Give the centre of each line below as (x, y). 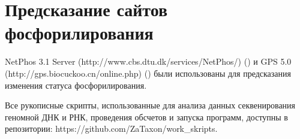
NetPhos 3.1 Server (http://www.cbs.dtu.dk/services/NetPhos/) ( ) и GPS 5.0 (148, 61)
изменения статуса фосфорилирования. (76, 85)
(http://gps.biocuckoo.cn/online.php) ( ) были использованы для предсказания (148, 73)
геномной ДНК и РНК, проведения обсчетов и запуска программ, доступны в (146, 117)
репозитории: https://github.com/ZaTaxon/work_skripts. (111, 129)
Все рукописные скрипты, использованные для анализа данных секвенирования (150, 105)
